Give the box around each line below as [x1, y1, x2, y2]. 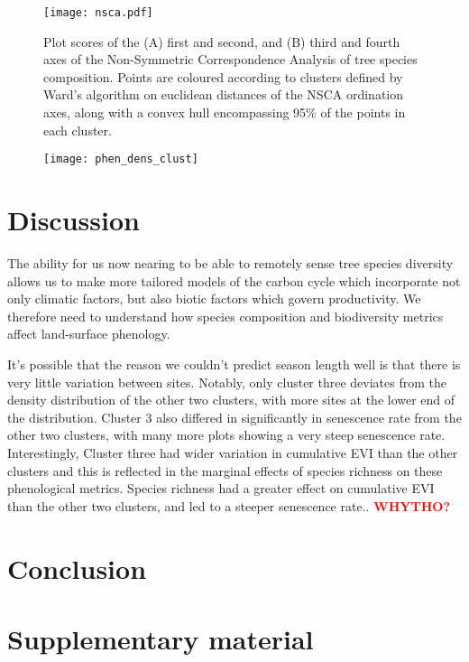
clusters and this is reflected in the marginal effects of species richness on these [7, 461, 443, 480]
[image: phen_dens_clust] [43, 153, 198, 166]
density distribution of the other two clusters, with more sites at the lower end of [7, 390, 455, 409]
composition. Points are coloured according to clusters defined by [43, 67, 403, 86]
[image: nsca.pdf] [43, 6, 153, 19]
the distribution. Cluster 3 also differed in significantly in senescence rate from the [7, 407, 462, 426]
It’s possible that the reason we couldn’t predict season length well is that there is [7, 354, 461, 373]
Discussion [7, 201, 140, 238]
